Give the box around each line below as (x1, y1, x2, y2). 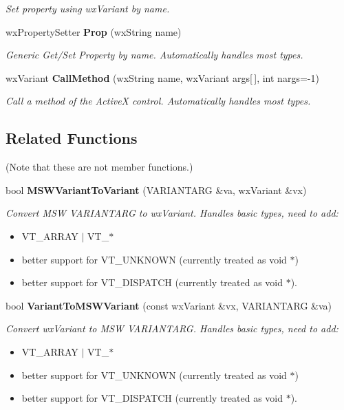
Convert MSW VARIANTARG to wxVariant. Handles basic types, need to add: (6, 206, 338, 220)
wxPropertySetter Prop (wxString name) (6, 24, 182, 39)
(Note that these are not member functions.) (6, 160, 193, 174)
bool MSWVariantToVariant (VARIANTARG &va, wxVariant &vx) (6, 182, 307, 197)
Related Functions (6, 127, 138, 149)
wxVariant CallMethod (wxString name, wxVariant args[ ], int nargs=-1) (6, 70, 319, 85)
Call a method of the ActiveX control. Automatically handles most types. (6, 94, 311, 108)
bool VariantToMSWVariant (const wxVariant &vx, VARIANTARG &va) (6, 298, 332, 312)
